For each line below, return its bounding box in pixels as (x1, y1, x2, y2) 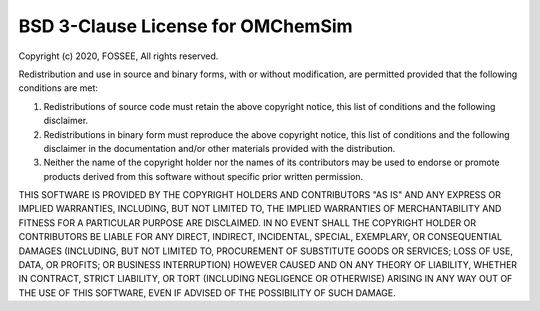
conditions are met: (18, 82, 99, 94)
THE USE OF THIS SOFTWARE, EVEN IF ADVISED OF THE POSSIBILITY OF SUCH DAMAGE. (18, 286, 397, 299)
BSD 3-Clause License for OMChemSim (18, 15, 354, 37)
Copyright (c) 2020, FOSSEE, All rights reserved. (18, 50, 219, 62)
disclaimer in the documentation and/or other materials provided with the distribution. (43, 142, 396, 154)
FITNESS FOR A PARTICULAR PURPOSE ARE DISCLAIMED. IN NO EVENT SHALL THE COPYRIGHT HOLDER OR (18, 216, 477, 229)
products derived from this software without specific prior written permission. (43, 170, 364, 182)
